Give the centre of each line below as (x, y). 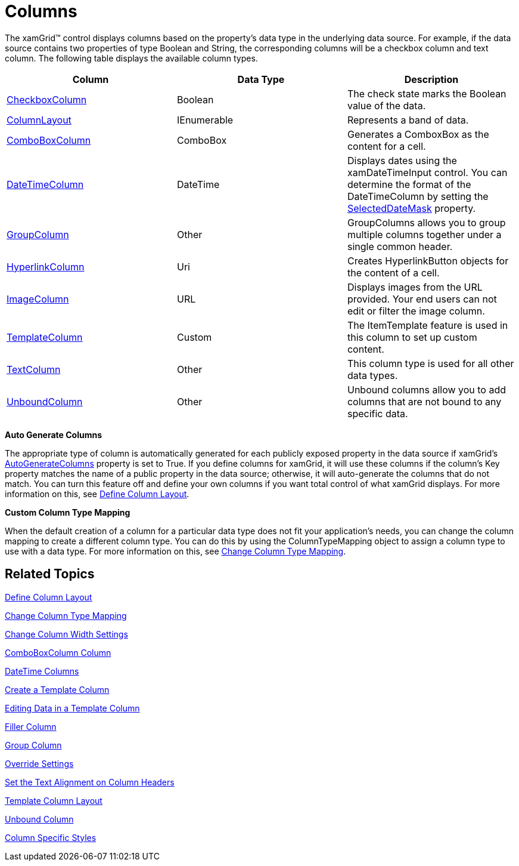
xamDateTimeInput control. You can (427, 172)
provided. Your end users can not (422, 299)
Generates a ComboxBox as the (418, 134)
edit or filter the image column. (416, 311)
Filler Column (31, 726)
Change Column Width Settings (66, 634)
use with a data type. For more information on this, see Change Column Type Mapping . (175, 551)
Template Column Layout (54, 800)
